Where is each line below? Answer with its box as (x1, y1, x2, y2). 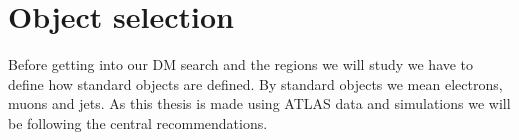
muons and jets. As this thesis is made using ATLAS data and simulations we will (8, 93, 511, 114)
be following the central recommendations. (8, 112, 268, 133)
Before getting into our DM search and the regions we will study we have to (8, 54, 474, 75)
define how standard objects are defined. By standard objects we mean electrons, (8, 73, 503, 94)
